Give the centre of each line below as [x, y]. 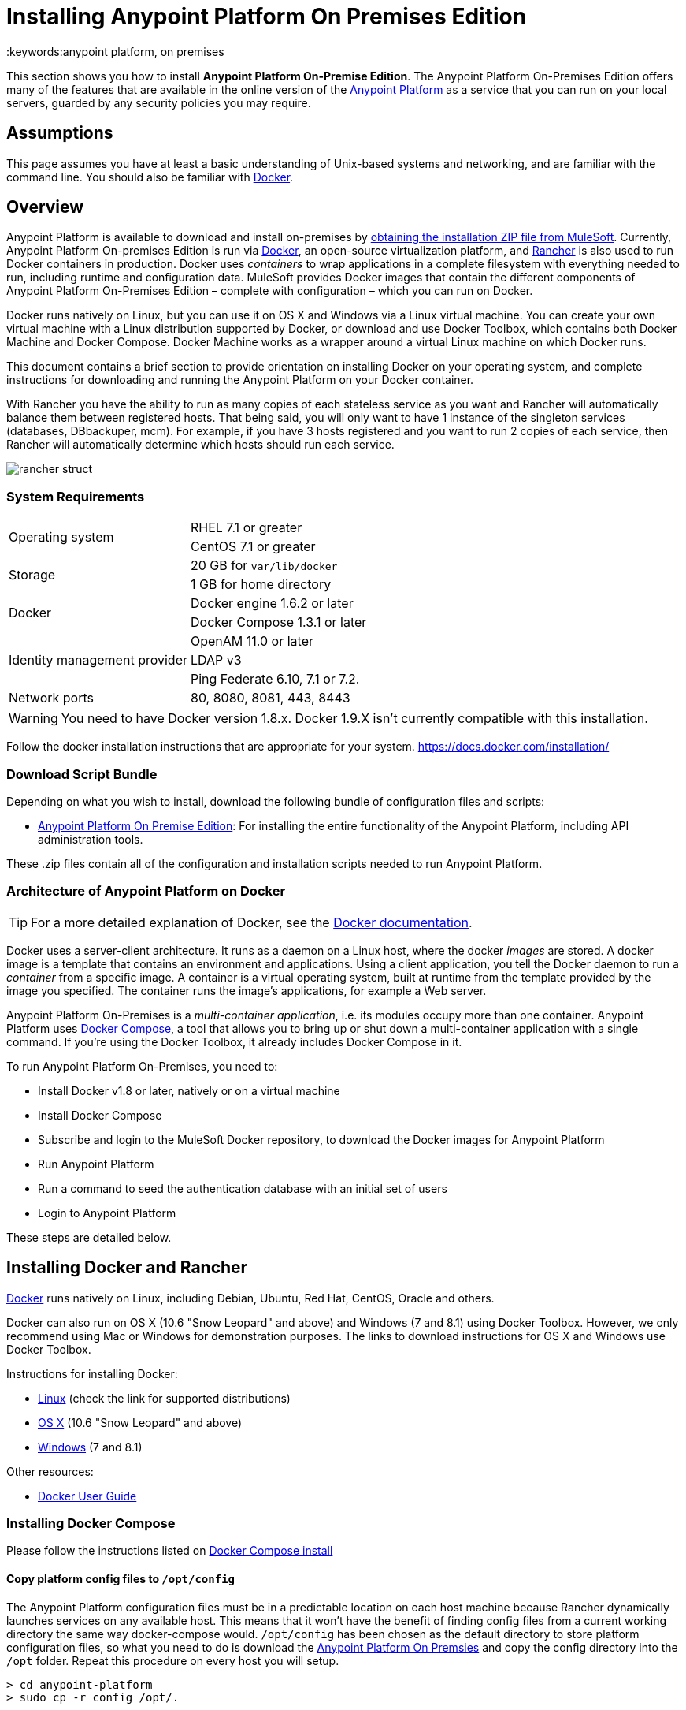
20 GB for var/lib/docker [264, 566]
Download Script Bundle [82, 774]
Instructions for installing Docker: [92, 1373]
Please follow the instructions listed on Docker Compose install [170, 1551]
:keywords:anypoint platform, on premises [115, 51]
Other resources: [50, 1471]
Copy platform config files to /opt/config [121, 1578]
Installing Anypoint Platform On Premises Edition [267, 17]
